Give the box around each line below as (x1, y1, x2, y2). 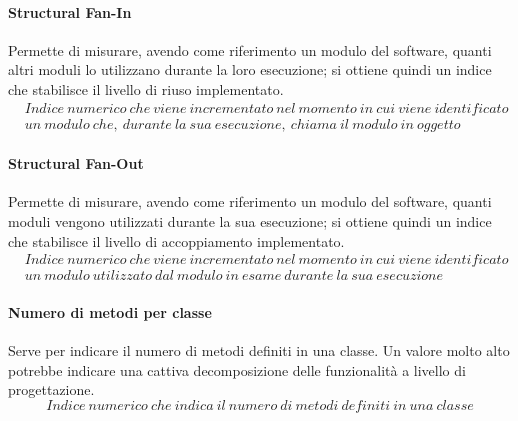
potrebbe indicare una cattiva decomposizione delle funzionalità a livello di (8, 359, 466, 380)
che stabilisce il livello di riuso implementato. (8, 78, 284, 99)
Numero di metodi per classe (8, 301, 212, 322)
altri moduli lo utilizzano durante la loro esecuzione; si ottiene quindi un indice (8, 59, 492, 80)
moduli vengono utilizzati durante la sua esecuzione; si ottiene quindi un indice (8, 211, 492, 232)
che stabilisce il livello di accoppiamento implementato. (8, 230, 345, 251)
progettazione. (8, 379, 95, 400)
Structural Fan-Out (8, 153, 144, 174)
